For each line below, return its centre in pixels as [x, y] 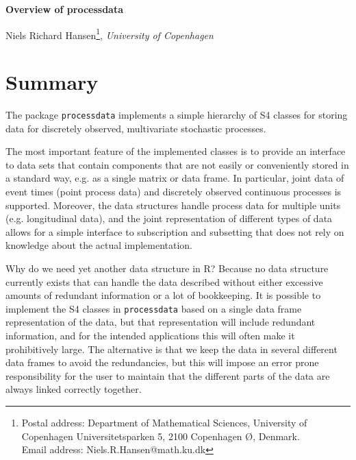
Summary [52, 82]
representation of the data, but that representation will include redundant [161, 322]
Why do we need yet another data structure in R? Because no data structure [167, 268]
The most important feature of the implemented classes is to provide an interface [176, 151]
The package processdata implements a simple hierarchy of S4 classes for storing [177, 114]
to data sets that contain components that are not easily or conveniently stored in [177, 164]
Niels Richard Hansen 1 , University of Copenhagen [110, 34]
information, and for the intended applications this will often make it [150, 335]
